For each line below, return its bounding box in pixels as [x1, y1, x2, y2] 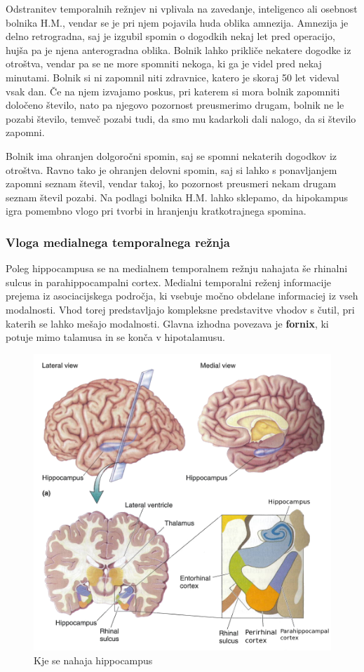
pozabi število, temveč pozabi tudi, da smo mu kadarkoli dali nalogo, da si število [6, 111, 356, 126]
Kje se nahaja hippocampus [34, 652, 153, 667]
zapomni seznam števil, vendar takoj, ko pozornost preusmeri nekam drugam [6, 176, 337, 191]
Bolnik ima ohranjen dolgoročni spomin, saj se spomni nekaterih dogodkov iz [6, 148, 337, 163]
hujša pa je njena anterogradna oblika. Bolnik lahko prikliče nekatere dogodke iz [6, 42, 351, 57]
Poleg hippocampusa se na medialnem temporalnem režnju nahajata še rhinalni [6, 261, 348, 276]
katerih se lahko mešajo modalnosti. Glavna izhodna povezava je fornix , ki [6, 316, 329, 330]
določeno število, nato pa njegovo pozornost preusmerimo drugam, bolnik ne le [6, 98, 344, 112]
